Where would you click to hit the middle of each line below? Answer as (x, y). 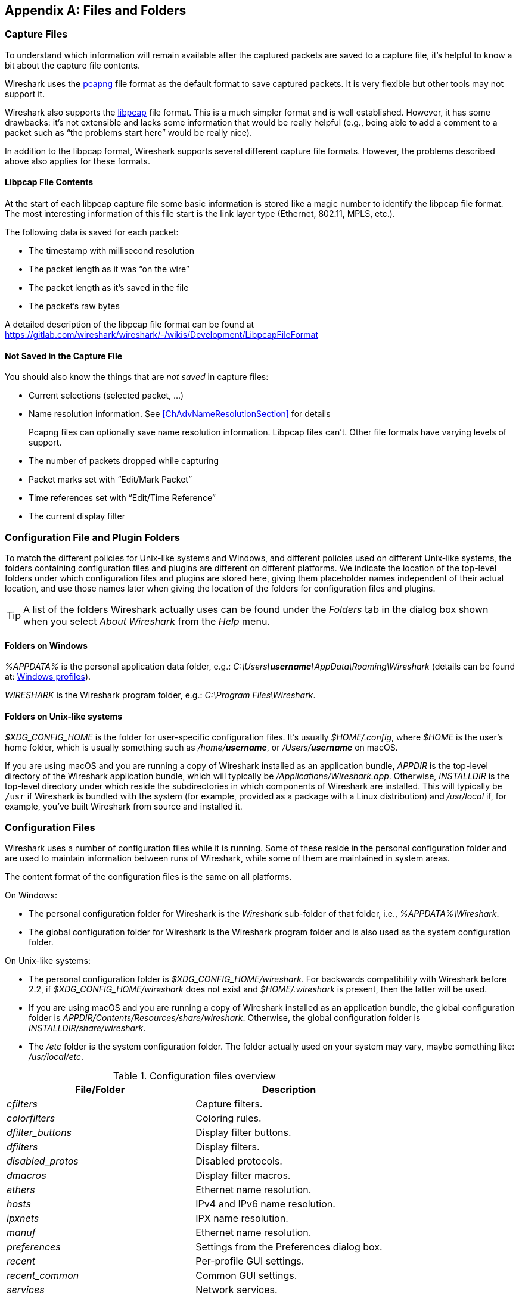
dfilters (22, 1147)
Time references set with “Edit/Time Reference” (122, 498)
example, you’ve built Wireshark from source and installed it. (124, 807)
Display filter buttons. (243, 1133)
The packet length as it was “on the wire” (109, 269)
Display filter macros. (243, 1176)
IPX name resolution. (242, 1218)
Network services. (237, 1290)
